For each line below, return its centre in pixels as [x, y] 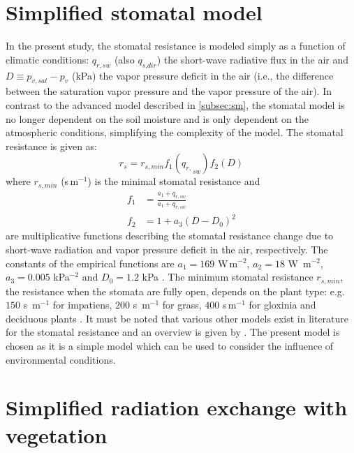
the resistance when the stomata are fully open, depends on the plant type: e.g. [175, 291]
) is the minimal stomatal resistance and [174, 181]
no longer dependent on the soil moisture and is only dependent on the [157, 118]
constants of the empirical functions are [90, 263]
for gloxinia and [282, 305]
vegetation [57, 435]
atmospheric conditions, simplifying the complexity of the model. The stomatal [175, 132]
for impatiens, [82, 305]
